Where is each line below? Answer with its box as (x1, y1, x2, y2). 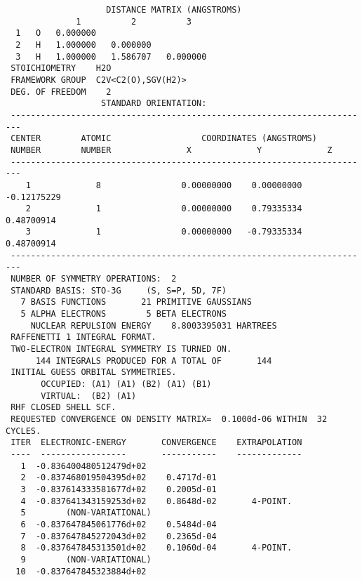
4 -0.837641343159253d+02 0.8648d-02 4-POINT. (20, 496, 293, 506)
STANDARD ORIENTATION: (101, 98, 207, 109)
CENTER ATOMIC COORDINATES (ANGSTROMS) (11, 133, 317, 144)
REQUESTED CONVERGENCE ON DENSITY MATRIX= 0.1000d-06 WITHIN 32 (11, 414, 328, 424)
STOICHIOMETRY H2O (11, 63, 112, 74)
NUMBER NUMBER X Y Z (11, 145, 333, 155)
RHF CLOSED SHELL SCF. (11, 402, 116, 413)
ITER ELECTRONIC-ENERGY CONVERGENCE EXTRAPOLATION (11, 437, 302, 448)
